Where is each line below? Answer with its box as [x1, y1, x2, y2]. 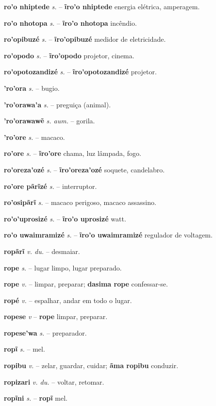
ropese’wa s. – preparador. [4, 327, 87, 338]
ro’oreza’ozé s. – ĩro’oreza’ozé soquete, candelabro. [4, 164, 165, 174]
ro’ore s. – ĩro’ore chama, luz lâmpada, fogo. [4, 148, 141, 158]
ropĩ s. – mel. [4, 344, 45, 354]
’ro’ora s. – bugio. [4, 83, 60, 93]
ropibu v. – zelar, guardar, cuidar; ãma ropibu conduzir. [4, 360, 179, 371]
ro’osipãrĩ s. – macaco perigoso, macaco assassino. [4, 197, 156, 207]
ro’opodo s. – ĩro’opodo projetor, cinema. [4, 50, 134, 60]
